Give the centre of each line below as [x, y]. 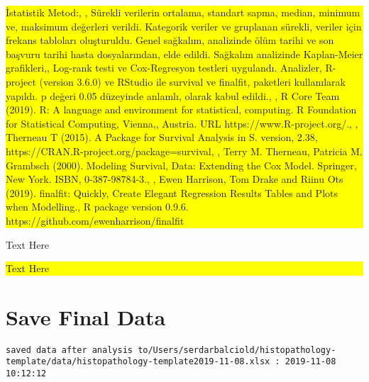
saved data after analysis [69, 350]
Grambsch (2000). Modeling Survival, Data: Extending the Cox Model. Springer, [181, 165]
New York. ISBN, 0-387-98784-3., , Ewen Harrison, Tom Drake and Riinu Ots [175, 179]
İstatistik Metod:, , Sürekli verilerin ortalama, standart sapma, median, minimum [183, 12]
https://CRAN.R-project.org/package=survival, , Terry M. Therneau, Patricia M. [184, 151]
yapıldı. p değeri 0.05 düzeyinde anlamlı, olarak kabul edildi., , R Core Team [173, 95]
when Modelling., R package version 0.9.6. [97, 207]
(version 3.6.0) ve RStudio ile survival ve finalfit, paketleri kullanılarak [192, 81]
